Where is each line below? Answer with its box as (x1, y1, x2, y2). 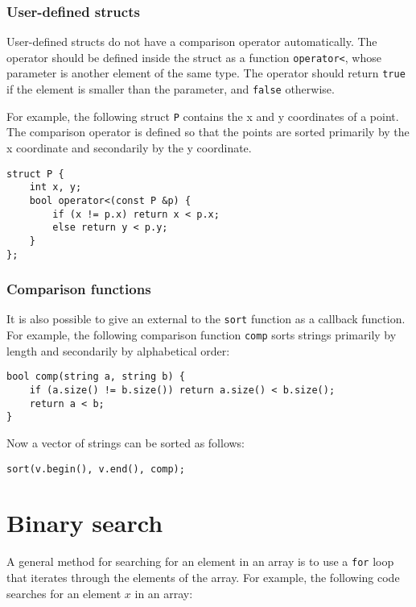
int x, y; (29, 181, 82, 193)
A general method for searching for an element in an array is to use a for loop (6, 553, 394, 570)
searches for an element (6, 584, 122, 601)
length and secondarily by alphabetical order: (6, 342, 230, 359)
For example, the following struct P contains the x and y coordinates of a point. (6, 107, 399, 124)
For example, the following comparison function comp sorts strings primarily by (6, 326, 397, 343)
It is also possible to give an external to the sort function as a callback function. (6, 310, 406, 327)
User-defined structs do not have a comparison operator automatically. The (6, 33, 377, 50)
